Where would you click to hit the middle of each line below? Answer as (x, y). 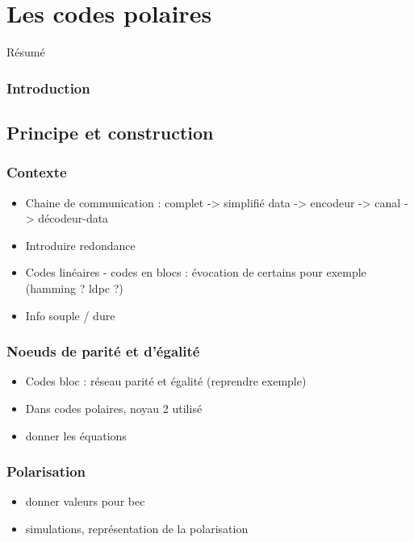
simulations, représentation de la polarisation (137, 528)
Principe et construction (110, 132)
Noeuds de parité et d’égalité (103, 351)
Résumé (26, 52)
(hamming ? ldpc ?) (74, 288)
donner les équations (76, 435)
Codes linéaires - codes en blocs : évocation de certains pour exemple (196, 272)
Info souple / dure (70, 315)
